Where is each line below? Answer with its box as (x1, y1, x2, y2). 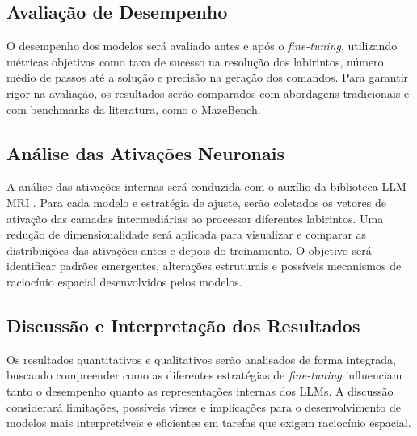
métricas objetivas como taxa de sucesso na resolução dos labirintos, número (6, 53, 384, 70)
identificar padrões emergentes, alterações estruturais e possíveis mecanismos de (6, 257, 402, 274)
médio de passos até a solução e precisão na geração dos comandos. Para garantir (6, 69, 409, 86)
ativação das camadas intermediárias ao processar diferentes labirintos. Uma (6, 210, 384, 226)
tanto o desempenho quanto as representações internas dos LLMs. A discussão (6, 382, 394, 399)
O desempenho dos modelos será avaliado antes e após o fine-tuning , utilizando (6, 37, 398, 54)
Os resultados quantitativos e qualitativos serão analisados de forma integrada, (6, 350, 396, 367)
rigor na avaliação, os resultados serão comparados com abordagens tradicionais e (6, 84, 410, 101)
